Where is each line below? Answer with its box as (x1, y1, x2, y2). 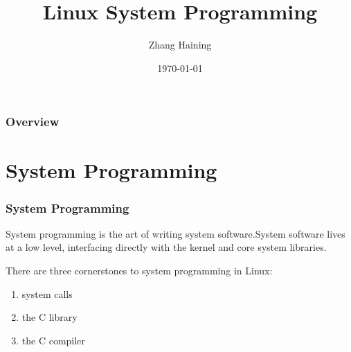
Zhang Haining (148, 37, 212, 52)
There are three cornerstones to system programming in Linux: (6, 263, 273, 278)
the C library (21, 310, 78, 324)
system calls (21, 286, 73, 301)
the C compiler (21, 333, 85, 347)
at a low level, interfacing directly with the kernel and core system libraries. (6, 240, 327, 254)
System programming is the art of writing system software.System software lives (6, 226, 345, 240)
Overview (6, 113, 60, 130)
